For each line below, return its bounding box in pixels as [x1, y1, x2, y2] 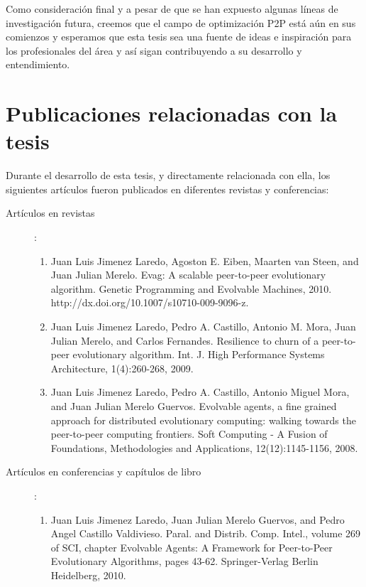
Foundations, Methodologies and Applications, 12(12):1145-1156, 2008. [50, 440, 358, 455]
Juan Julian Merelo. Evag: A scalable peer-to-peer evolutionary [50, 267, 326, 282]
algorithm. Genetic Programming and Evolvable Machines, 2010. [50, 281, 332, 296]
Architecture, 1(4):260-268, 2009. [50, 360, 194, 375]
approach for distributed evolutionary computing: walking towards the [50, 412, 356, 427]
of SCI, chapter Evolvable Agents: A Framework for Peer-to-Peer [50, 539, 333, 554]
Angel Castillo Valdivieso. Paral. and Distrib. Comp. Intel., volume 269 [50, 526, 361, 541]
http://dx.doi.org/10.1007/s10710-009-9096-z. [50, 295, 249, 310]
